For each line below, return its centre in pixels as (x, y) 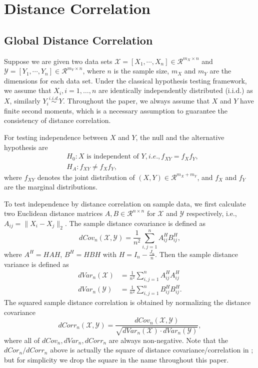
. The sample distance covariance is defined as (135, 223)
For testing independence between (56, 137)
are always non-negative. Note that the (168, 340)
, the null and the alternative (180, 137)
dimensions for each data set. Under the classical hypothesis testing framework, (125, 80)
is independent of (113, 157)
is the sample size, (141, 71)
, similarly (25, 101)
